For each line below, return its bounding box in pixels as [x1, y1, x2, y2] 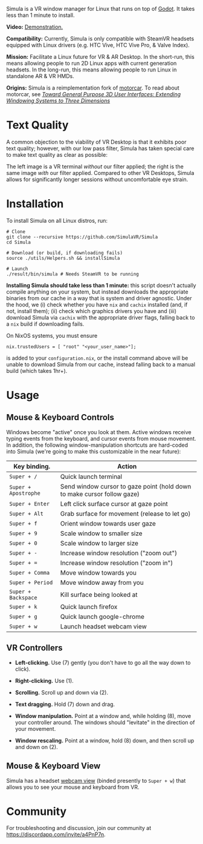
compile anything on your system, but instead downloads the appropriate [6, 288, 188, 295]
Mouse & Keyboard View [6, 761, 101, 771]
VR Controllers [6, 643, 63, 653]
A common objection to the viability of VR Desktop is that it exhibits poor [6, 138, 187, 145]
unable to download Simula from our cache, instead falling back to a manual [6, 360, 195, 368]
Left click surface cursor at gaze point [60, 499, 168, 508]
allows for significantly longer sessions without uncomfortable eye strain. [6, 176, 188, 183]
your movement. [14, 725, 56, 732]
